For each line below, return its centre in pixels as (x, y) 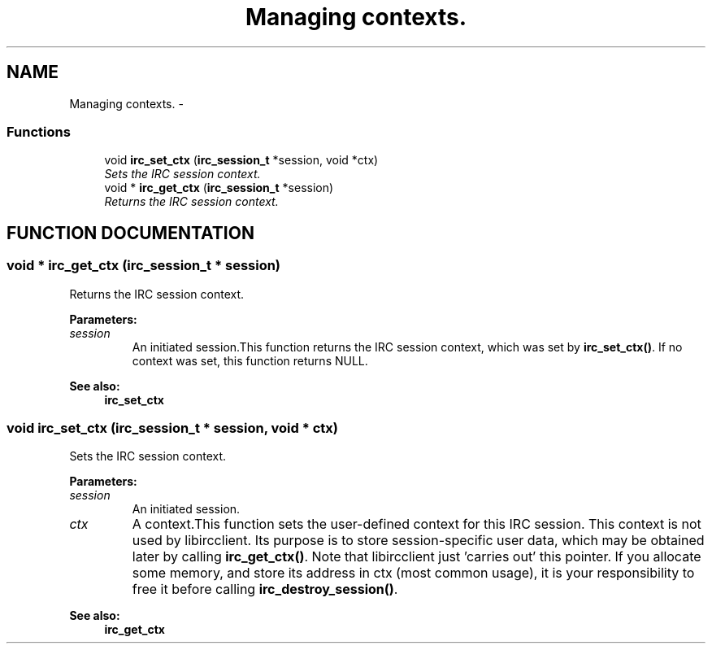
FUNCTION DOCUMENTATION (130, 233)
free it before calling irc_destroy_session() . (265, 589)
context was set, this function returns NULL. (250, 360)
